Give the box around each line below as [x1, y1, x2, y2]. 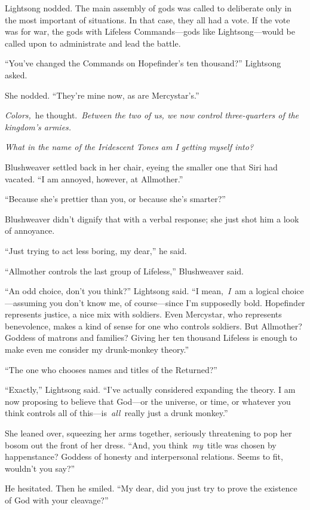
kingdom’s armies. [5, 120, 72, 133]
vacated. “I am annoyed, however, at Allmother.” [5, 172, 183, 185]
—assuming [5, 296, 47, 309]
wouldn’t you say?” [5, 462, 75, 474]
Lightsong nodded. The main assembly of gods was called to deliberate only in [5, 2, 292, 14]
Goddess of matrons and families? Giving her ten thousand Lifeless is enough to [5, 331, 297, 344]
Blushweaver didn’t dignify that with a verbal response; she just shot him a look [5, 212, 299, 225]
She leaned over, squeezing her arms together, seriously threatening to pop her [5, 427, 292, 439]
